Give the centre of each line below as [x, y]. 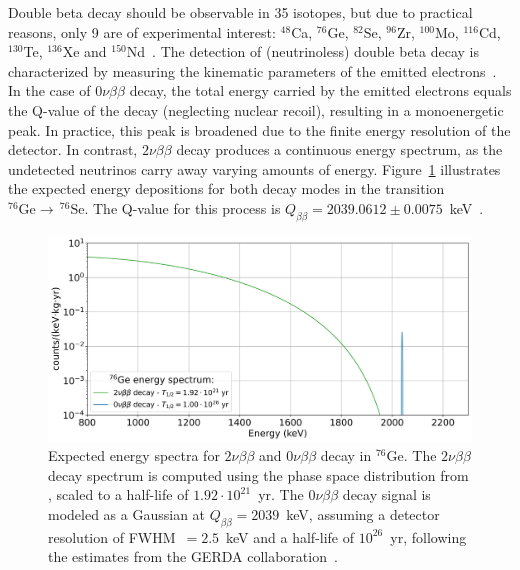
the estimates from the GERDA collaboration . [193, 556]
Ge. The [411, 455]
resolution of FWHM [112, 536]
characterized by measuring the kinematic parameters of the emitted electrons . [252, 70]
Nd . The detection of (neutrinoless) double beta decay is [303, 51]
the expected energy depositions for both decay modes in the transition [226, 188]
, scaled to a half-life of [118, 494]
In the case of [49, 90]
